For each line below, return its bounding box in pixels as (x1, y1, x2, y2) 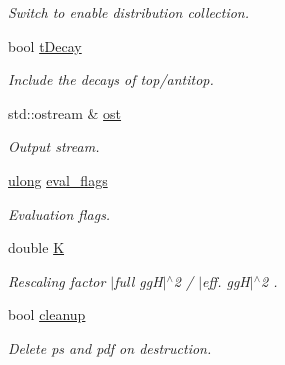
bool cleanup (8, 304, 86, 325)
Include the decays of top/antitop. (8, 69, 214, 90)
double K (8, 237, 65, 258)
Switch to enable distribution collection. (8, 2, 249, 22)
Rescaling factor (8, 270, 106, 291)
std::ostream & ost (8, 102, 122, 123)
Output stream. (8, 136, 100, 157)
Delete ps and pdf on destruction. (8, 337, 212, 358)
